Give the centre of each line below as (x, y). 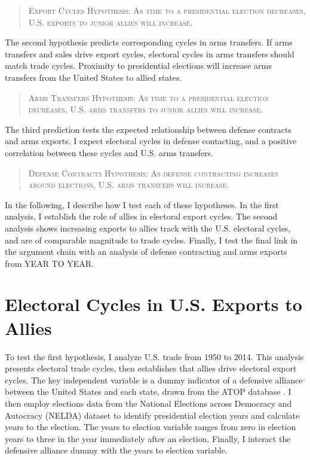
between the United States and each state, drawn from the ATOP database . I (148, 392)
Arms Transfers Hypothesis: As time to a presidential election (148, 97)
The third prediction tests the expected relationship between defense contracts (148, 129)
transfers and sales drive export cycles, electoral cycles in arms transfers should (150, 54)
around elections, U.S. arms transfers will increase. (129, 185)
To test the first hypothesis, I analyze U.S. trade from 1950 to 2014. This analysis (154, 356)
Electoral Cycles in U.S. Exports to (154, 304)
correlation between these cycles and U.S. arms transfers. (109, 152)
